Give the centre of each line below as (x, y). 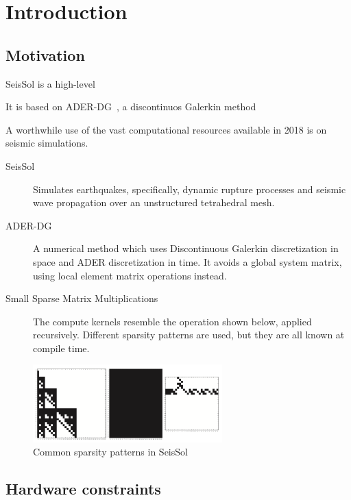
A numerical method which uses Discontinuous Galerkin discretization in (186, 248)
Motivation (45, 54)
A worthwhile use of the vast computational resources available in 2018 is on (166, 129)
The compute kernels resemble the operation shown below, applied (172, 321)
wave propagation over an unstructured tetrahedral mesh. (154, 202)
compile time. (61, 348)
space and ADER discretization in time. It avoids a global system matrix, (187, 261)
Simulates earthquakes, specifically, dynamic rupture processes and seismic (190, 189)
